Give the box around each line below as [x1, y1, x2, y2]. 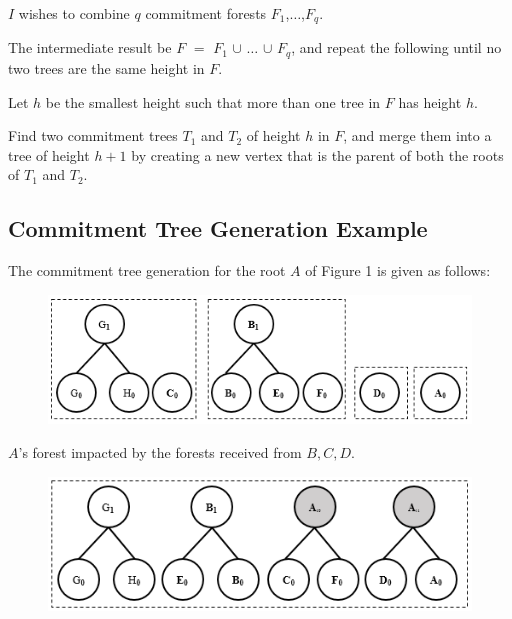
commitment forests [145, 3, 267, 23]
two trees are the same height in [8, 57, 205, 78]
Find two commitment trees [8, 125, 178, 146]
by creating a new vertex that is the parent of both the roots [131, 144, 504, 165]
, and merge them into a [343, 125, 492, 146]
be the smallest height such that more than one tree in [45, 91, 381, 112]
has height [398, 91, 462, 112]
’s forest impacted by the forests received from [18, 441, 302, 462]
